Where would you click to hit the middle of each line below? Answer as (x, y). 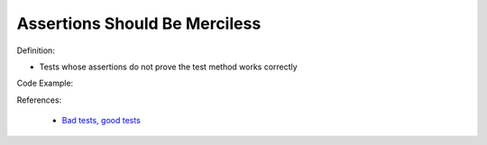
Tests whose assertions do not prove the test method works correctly (168, 67)
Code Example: (45, 83)
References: (39, 100)
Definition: (36, 50)
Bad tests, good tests (101, 121)
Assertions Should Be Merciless (139, 23)
